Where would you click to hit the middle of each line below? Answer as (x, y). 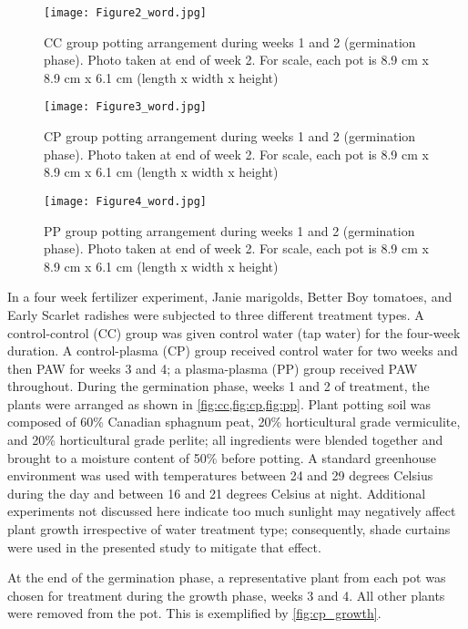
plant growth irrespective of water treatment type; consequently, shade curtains (229, 529)
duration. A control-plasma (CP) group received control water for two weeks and (233, 351)
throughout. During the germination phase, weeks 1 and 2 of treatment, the (219, 386)
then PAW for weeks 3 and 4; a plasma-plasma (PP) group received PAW (213, 368)
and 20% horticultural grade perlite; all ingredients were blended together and (225, 440)
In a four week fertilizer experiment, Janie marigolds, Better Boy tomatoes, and (230, 297)
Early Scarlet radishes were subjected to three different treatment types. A (216, 314)
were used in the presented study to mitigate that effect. (164, 547)
